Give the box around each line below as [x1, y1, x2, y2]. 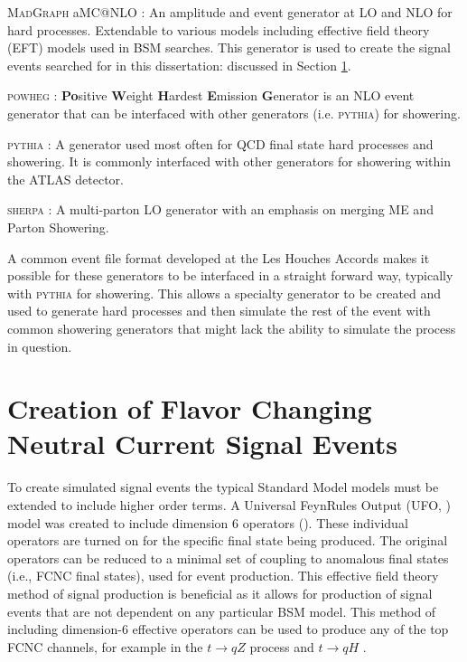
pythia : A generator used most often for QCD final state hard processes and [7, 134, 434, 153]
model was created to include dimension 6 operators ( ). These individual [7, 513, 408, 532]
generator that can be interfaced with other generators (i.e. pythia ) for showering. [7, 103, 461, 122]
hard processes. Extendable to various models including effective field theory [7, 20, 430, 39]
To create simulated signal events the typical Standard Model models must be [7, 478, 439, 496]
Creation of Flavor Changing [7, 390, 372, 427]
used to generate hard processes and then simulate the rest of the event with [7, 301, 431, 320]
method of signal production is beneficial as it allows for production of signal [7, 583, 433, 602]
